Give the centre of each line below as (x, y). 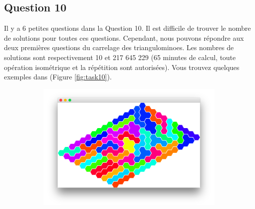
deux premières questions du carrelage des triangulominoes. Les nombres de (119, 47)
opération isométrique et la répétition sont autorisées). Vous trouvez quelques (122, 67)
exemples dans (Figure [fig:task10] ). (58, 77)
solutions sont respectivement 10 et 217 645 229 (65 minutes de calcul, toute (120, 57)
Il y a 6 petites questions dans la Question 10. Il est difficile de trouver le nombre (127, 28)
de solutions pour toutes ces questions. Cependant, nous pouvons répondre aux (124, 37)
